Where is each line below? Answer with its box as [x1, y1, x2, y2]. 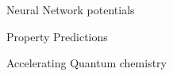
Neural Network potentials [6, 2, 135, 17]
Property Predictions [6, 28, 108, 44]
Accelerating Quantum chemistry [6, 55, 167, 71]
